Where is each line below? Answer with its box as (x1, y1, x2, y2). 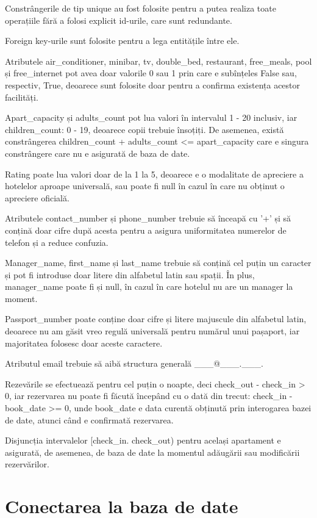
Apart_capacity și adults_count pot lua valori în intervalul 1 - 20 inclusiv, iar (5, 111, 297, 124)
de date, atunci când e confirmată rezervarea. (5, 413, 174, 426)
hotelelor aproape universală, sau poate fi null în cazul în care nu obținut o (5, 179, 285, 192)
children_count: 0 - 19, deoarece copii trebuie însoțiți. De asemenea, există (5, 123, 284, 135)
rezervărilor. (5, 458, 49, 470)
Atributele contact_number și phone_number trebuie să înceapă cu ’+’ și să (5, 212, 291, 225)
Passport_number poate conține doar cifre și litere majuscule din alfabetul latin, (5, 312, 307, 325)
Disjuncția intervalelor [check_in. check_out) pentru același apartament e (5, 434, 281, 447)
